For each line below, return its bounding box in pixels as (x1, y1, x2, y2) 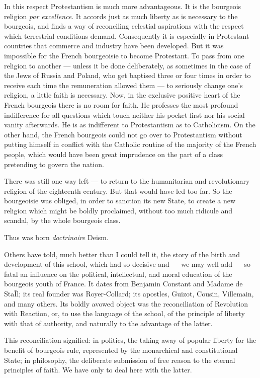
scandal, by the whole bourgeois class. (4, 215, 121, 225)
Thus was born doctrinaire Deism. (4, 232, 109, 243)
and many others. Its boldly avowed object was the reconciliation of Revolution (4, 298, 248, 309)
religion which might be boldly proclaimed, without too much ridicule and (4, 205, 233, 215)
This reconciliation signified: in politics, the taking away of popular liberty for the (4, 335, 256, 345)
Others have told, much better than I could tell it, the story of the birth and (4, 249, 240, 259)
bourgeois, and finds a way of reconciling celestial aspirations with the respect (4, 21, 244, 31)
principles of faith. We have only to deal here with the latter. (4, 364, 192, 375)
